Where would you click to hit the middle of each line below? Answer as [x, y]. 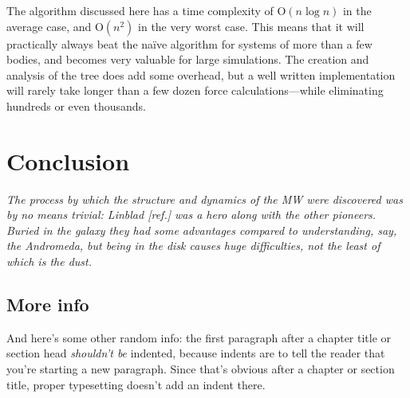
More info [48, 304]
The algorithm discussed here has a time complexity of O [146, 10]
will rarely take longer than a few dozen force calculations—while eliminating [195, 90]
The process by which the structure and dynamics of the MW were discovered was [205, 199]
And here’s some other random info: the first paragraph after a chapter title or [199, 337]
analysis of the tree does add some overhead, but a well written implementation [201, 74]
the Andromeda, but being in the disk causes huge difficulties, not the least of [193, 246]
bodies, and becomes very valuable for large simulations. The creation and [188, 59]
